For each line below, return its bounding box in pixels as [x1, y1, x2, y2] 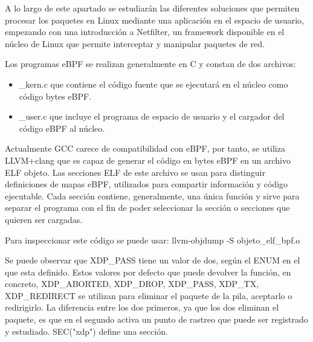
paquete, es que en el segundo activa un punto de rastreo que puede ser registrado [5, 313, 308, 326]
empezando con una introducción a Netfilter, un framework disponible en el [5, 25, 285, 38]
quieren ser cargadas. [5, 213, 83, 225]
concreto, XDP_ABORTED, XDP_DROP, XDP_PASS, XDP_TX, [5, 277, 259, 290]
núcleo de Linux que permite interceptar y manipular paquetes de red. [5, 37, 265, 50]
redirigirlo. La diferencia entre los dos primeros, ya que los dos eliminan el [5, 301, 279, 314]
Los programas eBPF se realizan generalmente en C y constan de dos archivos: [5, 57, 296, 70]
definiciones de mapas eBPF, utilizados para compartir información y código [5, 178, 288, 190]
